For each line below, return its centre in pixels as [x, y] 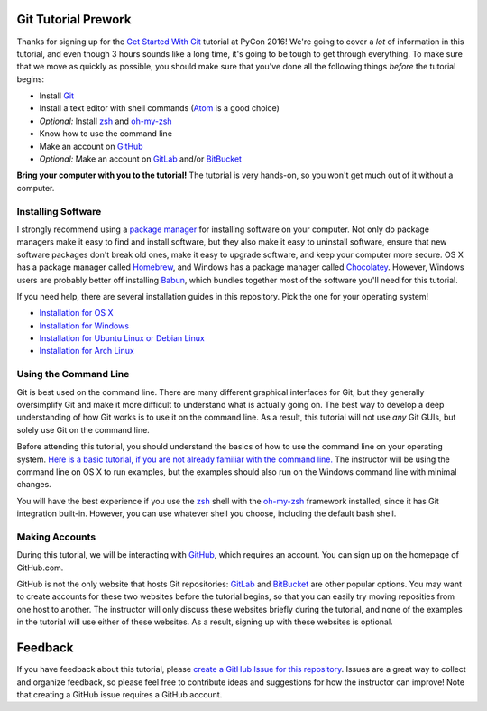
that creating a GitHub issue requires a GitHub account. [119, 694]
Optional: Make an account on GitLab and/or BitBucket [141, 159]
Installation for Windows [84, 326]
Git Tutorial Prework [74, 19]
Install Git [57, 96]
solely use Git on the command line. [83, 429]
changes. [34, 485]
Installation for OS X [76, 313]
